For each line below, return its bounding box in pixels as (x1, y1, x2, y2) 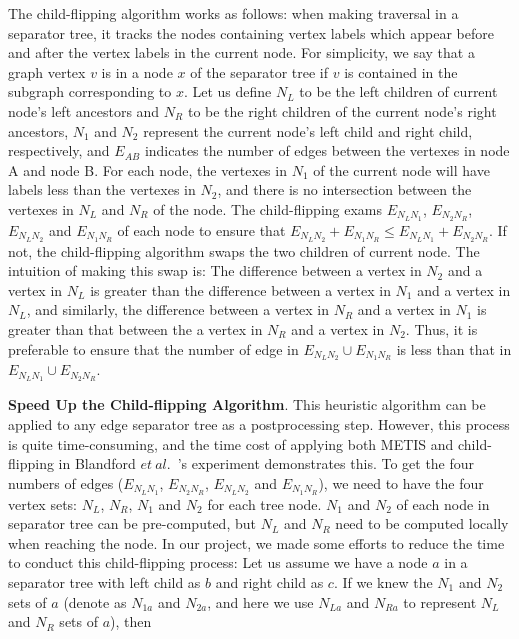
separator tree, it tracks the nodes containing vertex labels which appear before (8, 22, 494, 43)
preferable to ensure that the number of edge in (8, 338, 299, 359)
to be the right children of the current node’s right (187, 100, 497, 121)
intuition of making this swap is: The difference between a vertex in (8, 260, 422, 281)
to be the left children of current (299, 81, 498, 102)
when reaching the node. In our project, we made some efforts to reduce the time (8, 532, 505, 553)
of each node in (396, 493, 490, 514)
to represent (403, 591, 477, 612)
